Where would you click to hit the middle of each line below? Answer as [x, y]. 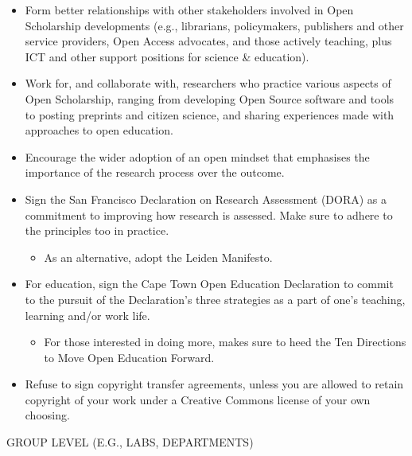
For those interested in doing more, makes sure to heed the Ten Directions [225, 342]
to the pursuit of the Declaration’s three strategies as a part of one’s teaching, [215, 299]
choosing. [47, 415]
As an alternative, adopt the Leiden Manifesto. [158, 257]
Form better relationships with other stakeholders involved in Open [189, 10]
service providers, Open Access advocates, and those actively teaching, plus [208, 41]
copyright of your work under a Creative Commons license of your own [198, 399]
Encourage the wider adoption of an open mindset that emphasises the [197, 156]
